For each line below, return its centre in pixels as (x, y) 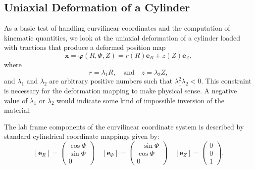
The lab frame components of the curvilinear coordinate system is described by (124, 126)
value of (16, 100)
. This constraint (226, 81)
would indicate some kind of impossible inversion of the (140, 100)
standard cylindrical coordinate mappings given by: (82, 136)
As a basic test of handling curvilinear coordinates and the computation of (117, 28)
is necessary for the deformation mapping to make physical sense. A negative (121, 90)
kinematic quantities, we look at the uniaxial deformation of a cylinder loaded (122, 37)
